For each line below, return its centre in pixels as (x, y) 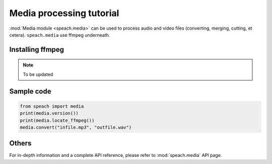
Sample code (30, 91)
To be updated (38, 74)
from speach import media (52, 106)
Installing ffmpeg (37, 50)
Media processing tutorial (64, 13)
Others (20, 143)
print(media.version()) (49, 113)
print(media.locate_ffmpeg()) (57, 120)
